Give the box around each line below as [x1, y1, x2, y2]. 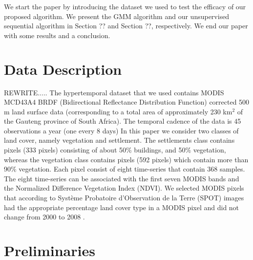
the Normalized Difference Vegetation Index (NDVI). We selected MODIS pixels [4, 183, 244, 193]
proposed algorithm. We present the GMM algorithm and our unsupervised [4, 11, 230, 21]
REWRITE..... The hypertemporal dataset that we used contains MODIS [4, 87, 224, 97]
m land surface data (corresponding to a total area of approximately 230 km [4, 106, 232, 116]
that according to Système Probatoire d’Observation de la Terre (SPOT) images [4, 193, 244, 203]
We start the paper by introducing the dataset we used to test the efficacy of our [4, 1, 246, 11]
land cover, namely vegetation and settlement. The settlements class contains [4, 135, 235, 145]
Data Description [4, 59, 122, 79]
